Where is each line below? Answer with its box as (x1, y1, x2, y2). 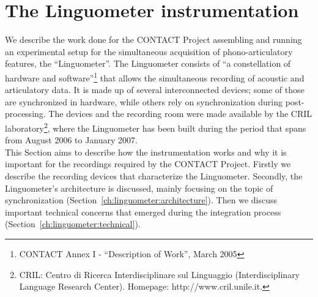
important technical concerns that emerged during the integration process (5, 205, 281, 218)
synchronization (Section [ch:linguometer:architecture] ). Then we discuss (5, 194, 277, 206)
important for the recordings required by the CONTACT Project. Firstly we (5, 157, 291, 170)
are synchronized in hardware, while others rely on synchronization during (5, 95, 283, 108)
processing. (5, 107, 46, 120)
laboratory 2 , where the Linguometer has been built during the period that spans (5, 119, 306, 134)
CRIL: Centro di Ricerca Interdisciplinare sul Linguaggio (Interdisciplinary (19, 268, 300, 280)
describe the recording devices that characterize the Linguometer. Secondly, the (5, 169, 303, 182)
